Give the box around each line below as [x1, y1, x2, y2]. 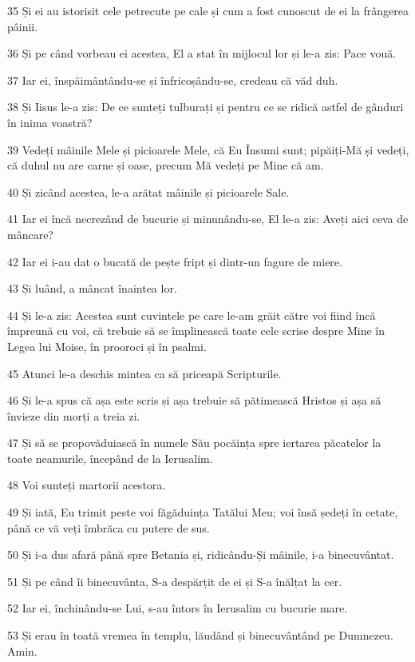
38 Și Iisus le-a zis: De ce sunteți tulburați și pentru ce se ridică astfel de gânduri [7, 98, 404, 115]
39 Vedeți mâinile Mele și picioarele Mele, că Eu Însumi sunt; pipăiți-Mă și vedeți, [7, 141, 409, 158]
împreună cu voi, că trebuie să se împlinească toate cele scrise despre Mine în [7, 322, 385, 339]
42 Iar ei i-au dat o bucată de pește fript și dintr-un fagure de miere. [7, 253, 342, 269]
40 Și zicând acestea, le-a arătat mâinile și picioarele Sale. [7, 183, 290, 200]
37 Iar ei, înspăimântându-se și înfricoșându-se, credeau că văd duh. [7, 71, 338, 88]
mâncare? [7, 225, 53, 242]
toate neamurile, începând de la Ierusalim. [7, 449, 213, 466]
